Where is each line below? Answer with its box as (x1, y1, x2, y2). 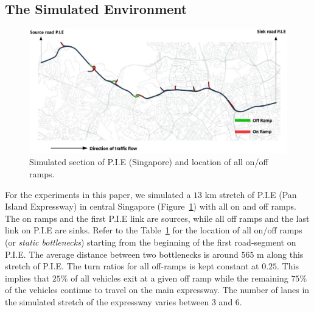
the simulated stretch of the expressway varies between (5, 295, 209, 308)
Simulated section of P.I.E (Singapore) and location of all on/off (29, 155, 268, 168)
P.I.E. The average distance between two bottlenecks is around (5, 247, 239, 260)
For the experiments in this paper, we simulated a (5, 188, 191, 200)
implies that (5, 271, 50, 284)
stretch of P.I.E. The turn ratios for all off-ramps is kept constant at (5, 260, 259, 272)
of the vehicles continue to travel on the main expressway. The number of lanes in (5, 283, 310, 296)
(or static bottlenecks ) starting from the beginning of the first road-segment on (5, 235, 296, 248)
